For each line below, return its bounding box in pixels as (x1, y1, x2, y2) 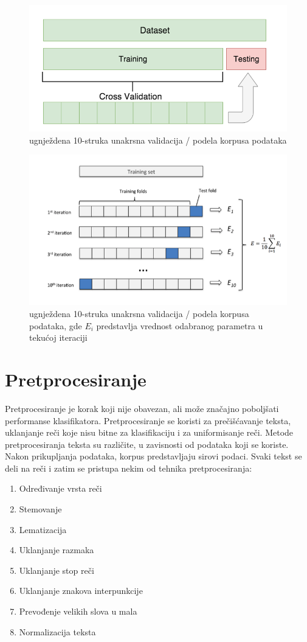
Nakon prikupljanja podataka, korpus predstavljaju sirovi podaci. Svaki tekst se (5, 450, 302, 462)
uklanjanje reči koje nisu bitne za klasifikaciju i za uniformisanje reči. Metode (5, 426, 294, 439)
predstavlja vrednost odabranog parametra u (96, 319, 263, 332)
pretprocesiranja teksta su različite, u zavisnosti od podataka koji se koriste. (5, 438, 289, 450)
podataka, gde (29, 319, 82, 332)
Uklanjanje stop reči (19, 563, 94, 576)
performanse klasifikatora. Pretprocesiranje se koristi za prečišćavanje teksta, (5, 414, 291, 427)
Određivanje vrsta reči (19, 482, 102, 495)
